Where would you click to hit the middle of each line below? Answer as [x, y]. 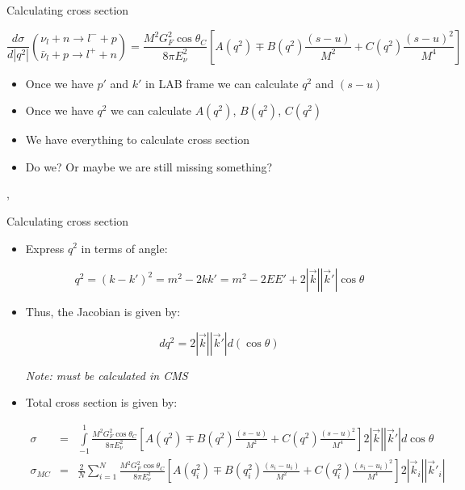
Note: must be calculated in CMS [107, 375]
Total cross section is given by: [101, 402]
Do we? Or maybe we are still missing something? [149, 166]
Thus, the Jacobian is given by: [103, 312]
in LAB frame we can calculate [222, 83]
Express [45, 248]
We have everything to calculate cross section [137, 139]
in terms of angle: [124, 248]
